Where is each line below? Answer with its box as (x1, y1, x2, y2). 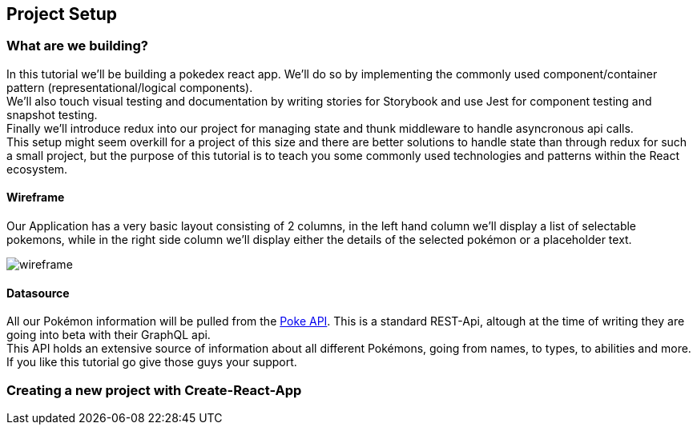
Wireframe (6, 190, 65, 205)
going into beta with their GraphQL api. (6, 328, 211, 342)
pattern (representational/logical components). (6, 80, 253, 94)
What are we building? (6, 38, 148, 54)
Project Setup (6, 4, 118, 24)
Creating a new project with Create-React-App (6, 381, 302, 398)
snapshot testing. (6, 107, 98, 122)
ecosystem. (6, 162, 68, 176)
